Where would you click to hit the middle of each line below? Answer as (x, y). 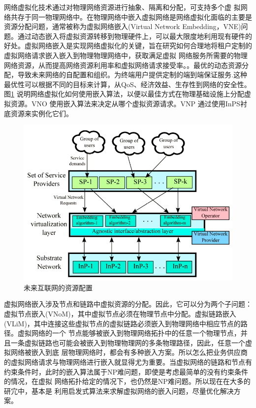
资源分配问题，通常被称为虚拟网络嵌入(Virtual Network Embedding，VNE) (123, 26)
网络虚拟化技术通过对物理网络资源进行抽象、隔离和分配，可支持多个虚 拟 (122, 7)
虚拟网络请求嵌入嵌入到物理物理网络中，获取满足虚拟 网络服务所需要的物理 (126, 55)
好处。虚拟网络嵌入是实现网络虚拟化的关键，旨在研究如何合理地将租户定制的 (128, 46)
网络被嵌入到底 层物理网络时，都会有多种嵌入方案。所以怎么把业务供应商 (129, 352)
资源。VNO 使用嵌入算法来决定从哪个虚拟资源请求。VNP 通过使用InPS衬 (129, 103)
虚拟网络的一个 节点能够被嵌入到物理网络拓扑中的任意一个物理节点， (129, 333)
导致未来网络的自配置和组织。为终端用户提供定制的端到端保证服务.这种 (132, 75)
